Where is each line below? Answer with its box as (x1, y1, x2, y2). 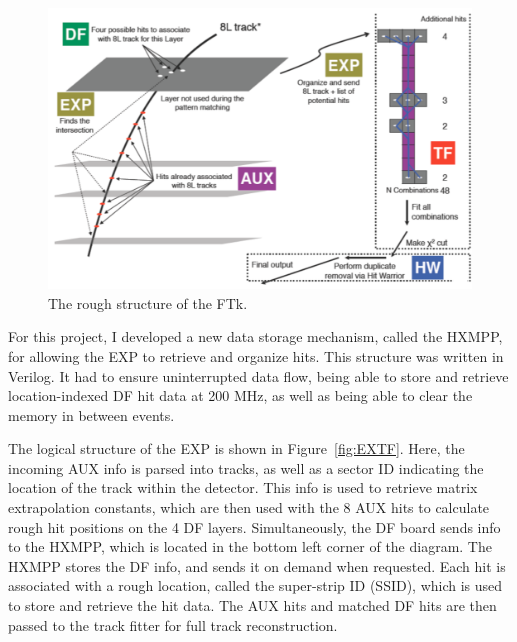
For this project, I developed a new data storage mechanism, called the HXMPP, (8, 326, 503, 347)
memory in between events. (8, 404, 175, 425)
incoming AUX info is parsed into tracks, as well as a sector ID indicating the (8, 457, 484, 478)
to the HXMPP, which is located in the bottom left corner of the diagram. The (8, 536, 492, 557)
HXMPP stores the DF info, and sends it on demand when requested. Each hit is (8, 555, 506, 576)
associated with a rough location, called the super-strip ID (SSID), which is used (8, 575, 503, 596)
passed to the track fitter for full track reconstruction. (8, 614, 338, 635)
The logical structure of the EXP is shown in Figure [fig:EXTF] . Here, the (8, 438, 465, 459)
